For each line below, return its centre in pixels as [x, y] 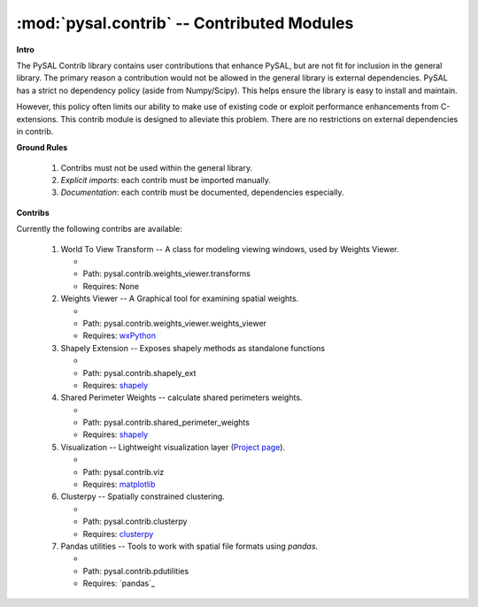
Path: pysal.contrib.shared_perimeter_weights [166, 423]
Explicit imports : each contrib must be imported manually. [166, 181]
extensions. [38, 119]
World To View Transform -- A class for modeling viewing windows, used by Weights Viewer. [230, 249]
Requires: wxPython [119, 335]
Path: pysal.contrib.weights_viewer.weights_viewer [175, 323]
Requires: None [111, 286]
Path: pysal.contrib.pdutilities [136, 571]
